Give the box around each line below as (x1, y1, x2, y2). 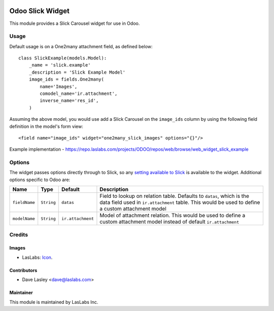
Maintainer (9, 290, 33, 296)
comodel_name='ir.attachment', (40, 91, 118, 96)
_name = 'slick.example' (28, 62, 91, 68)
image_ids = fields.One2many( (28, 77, 104, 82)
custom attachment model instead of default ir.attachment (99, 218, 239, 225)
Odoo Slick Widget (9, 7, 70, 15)
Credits (9, 231, 28, 238)
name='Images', (40, 84, 78, 89)
